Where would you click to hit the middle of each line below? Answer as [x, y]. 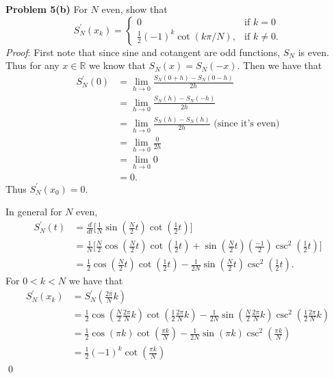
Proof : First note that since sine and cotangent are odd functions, [143, 52]
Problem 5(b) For [47, 9]
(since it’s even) [247, 124]
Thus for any [33, 65]
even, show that [134, 9]
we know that [117, 65]
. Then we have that [280, 65]
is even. [313, 52]
